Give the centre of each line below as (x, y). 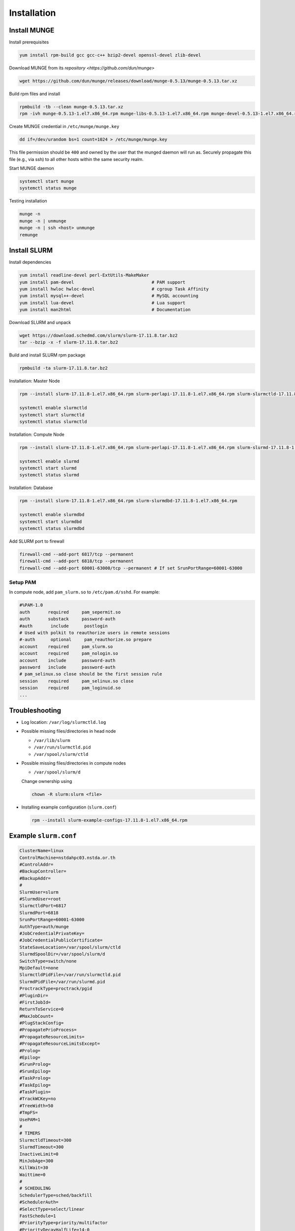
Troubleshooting (35, 710)
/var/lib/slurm (52, 740)
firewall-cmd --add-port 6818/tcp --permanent (76, 561)
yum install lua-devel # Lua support (103, 303)
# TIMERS (30, 1133)
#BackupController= (43, 871)
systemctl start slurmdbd (51, 521)
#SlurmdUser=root (40, 899)
